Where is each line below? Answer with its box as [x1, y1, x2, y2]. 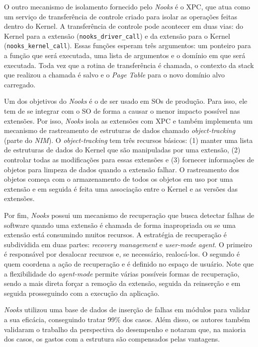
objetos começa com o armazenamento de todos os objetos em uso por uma [4, 174, 233, 184]
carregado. [4, 79, 36, 89]
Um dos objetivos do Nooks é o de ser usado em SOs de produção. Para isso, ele [4, 96, 248, 106]
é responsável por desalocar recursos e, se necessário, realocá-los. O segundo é [4, 249, 240, 259]
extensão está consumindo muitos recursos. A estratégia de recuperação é [4, 229, 227, 240]
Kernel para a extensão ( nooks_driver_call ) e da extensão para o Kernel [4, 30, 230, 41]
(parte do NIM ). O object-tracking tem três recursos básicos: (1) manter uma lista [4, 135, 253, 145]
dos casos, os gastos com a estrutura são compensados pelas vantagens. [4, 334, 220, 344]
